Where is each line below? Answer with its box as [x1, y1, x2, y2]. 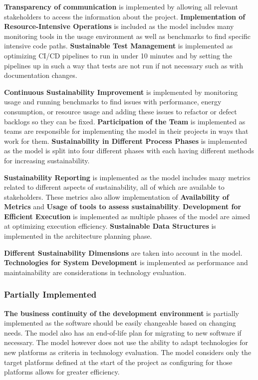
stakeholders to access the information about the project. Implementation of [4, 11, 246, 21]
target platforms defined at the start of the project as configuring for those [4, 357, 233, 367]
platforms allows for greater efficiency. [4, 367, 120, 377]
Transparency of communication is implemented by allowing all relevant [4, 1, 238, 11]
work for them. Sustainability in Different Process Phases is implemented [4, 135, 247, 146]
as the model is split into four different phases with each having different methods [4, 145, 255, 156]
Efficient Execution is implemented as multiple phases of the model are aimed [4, 211, 251, 221]
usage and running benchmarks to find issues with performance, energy [4, 96, 222, 107]
